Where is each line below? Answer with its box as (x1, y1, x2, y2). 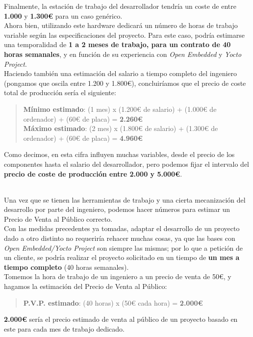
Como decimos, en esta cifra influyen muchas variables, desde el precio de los (4, 149, 235, 159)
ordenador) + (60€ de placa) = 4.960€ (23, 132, 143, 143)
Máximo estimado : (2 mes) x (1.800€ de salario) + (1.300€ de (23, 123, 218, 133)
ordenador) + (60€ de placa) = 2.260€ (23, 113, 143, 124)
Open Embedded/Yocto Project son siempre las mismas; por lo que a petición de (4, 242, 243, 253)
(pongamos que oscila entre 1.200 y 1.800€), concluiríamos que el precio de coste (4, 78, 246, 88)
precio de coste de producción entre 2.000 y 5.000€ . (4, 168, 182, 179)
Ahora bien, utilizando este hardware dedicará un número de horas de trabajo (4, 20, 238, 30)
